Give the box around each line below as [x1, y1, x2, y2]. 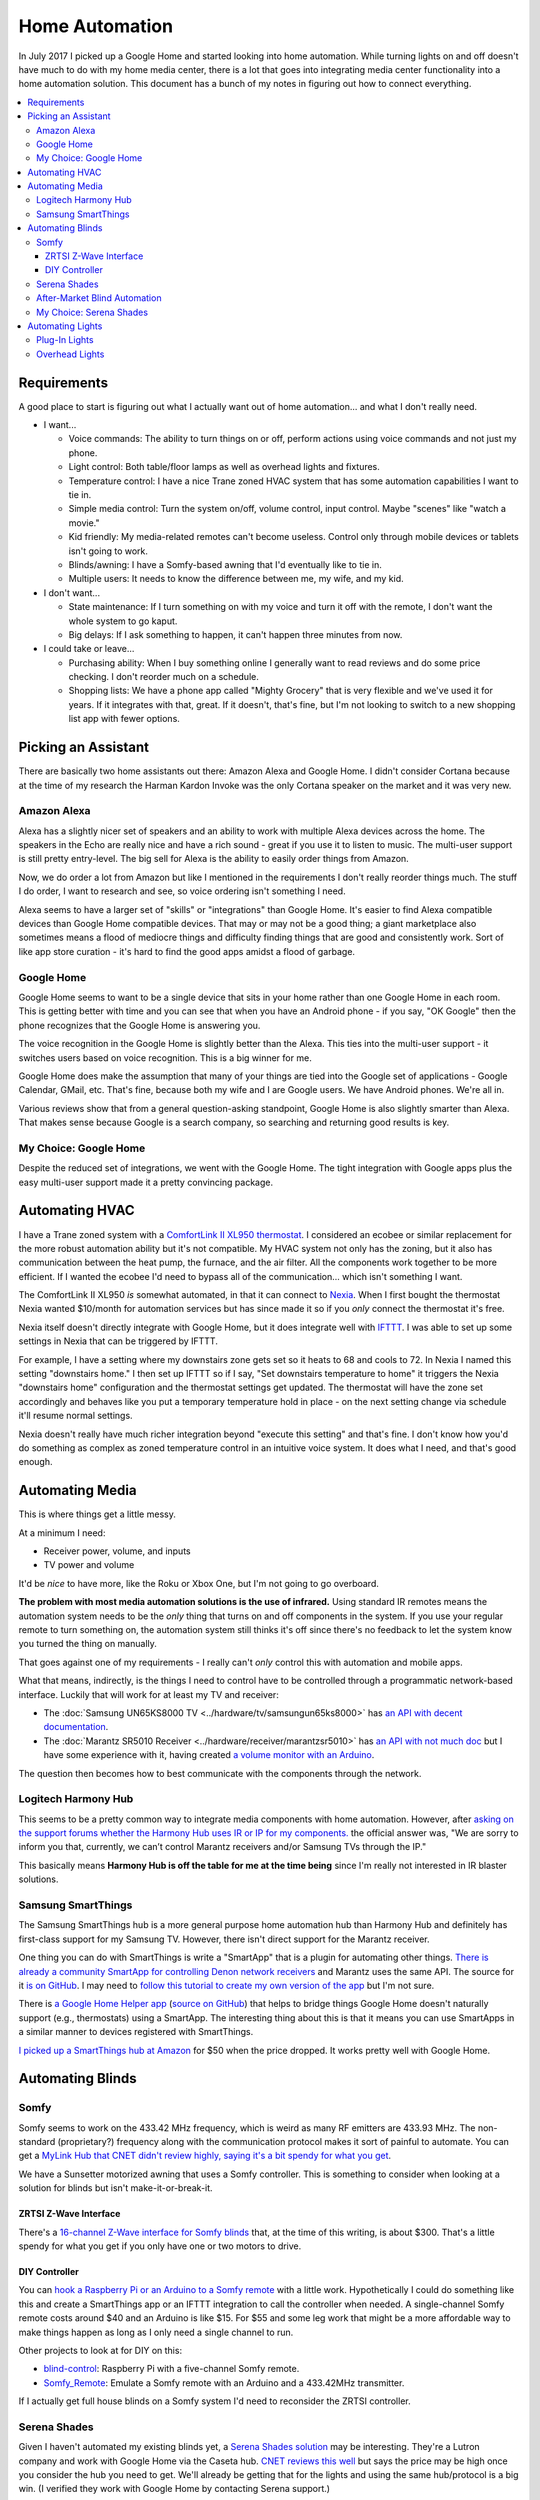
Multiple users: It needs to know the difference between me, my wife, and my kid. [68, 573, 404, 585]
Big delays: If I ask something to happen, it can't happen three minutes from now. [68, 628, 403, 640]
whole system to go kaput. [68, 615, 178, 627]
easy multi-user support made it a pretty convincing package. [18, 1176, 274, 1188]
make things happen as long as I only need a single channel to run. [18, 2326, 294, 2338]
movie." [68, 516, 100, 529]
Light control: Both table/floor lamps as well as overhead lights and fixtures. [68, 461, 380, 473]
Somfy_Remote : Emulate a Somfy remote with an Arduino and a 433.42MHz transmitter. [43, 2376, 405, 2389]
